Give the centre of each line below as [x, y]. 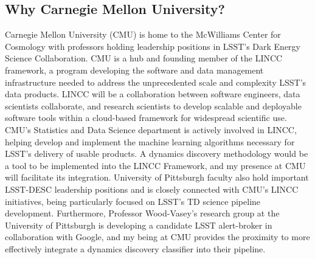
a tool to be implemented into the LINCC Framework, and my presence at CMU [155, 165]
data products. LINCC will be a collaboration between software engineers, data [153, 94]
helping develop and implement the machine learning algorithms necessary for [150, 141]
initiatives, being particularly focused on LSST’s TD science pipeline [133, 201]
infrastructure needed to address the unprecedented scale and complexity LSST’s [156, 82]
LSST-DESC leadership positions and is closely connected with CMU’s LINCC [152, 189]
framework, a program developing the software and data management [134, 70]
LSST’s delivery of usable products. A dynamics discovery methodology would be [157, 154]
